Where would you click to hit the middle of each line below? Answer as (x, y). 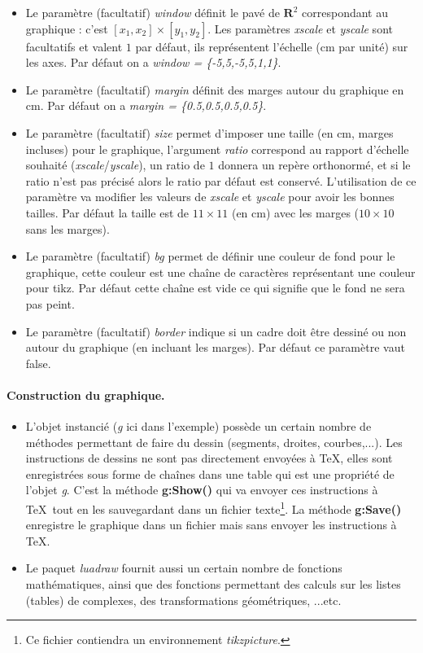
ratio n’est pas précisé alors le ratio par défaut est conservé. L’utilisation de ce (221, 180)
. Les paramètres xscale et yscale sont (300, 28)
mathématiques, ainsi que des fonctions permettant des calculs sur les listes (213, 584)
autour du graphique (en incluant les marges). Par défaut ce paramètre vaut (215, 347)
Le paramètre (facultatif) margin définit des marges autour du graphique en (215, 89)
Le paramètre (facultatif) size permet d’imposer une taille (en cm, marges (209, 132)
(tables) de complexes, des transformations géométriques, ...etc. (183, 600)
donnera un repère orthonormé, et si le (314, 165)
